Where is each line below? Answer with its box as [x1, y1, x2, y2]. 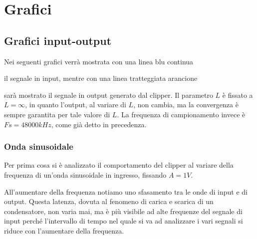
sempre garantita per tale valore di [4, 109, 110, 119]
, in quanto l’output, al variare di [25, 99, 126, 110]
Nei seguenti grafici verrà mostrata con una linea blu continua [4, 56, 194, 66]
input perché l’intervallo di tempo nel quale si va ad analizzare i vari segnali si [4, 216, 243, 226]
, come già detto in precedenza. [51, 119, 147, 129]
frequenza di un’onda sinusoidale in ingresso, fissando [4, 169, 167, 180]
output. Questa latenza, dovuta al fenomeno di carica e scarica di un [4, 196, 214, 207]
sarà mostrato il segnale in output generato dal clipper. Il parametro [4, 89, 213, 100]
